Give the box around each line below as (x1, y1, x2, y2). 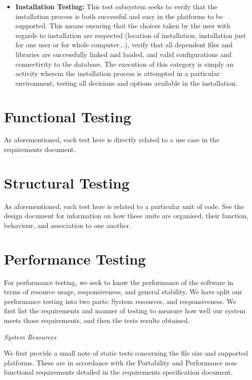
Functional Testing (4, 106, 132, 126)
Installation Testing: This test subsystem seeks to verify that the (15, 1, 217, 11)
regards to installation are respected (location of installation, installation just (15, 30, 246, 40)
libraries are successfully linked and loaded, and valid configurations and (15, 49, 232, 59)
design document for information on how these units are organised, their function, (4, 210, 249, 221)
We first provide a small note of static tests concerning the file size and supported (4, 348, 248, 358)
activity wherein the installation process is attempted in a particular (15, 68, 220, 78)
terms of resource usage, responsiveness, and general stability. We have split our (4, 286, 242, 297)
